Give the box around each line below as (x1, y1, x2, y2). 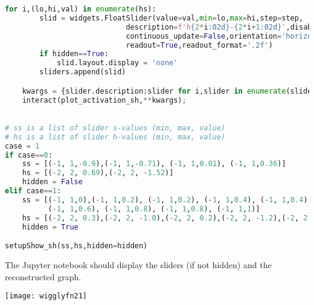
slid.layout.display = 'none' (56, 59, 178, 68)
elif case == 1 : (5, 187, 62, 196)
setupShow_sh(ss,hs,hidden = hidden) (5, 242, 148, 251)
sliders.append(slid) (39, 68, 126, 77)
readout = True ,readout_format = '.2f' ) (126, 40, 273, 50)
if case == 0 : (5, 150, 53, 159)
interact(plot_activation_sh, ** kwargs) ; (22, 95, 187, 104)
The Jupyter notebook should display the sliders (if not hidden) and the (5, 258, 272, 271)
